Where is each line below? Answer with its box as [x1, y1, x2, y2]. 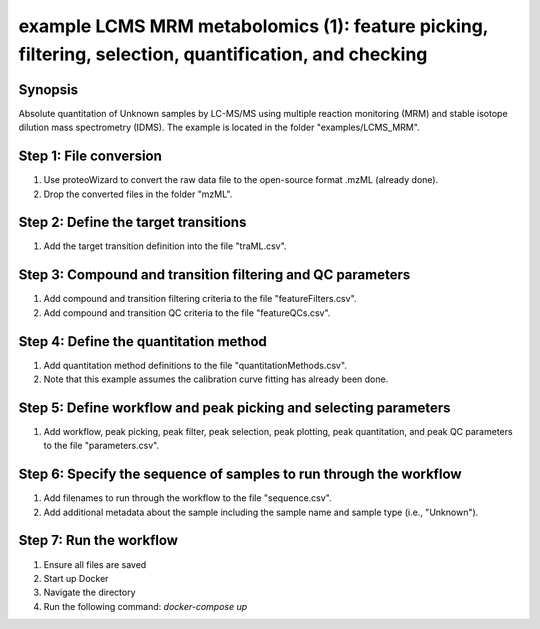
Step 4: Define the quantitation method [18, 333, 267, 350]
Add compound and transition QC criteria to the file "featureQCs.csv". [43, 306, 331, 319]
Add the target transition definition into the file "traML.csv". [43, 240, 287, 252]
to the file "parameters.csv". [43, 440, 160, 452]
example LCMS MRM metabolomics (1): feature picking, [18, 15, 489, 37]
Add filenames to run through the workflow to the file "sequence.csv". [43, 492, 332, 504]
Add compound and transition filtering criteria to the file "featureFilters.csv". [43, 293, 357, 305]
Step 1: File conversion [18, 148, 162, 165]
